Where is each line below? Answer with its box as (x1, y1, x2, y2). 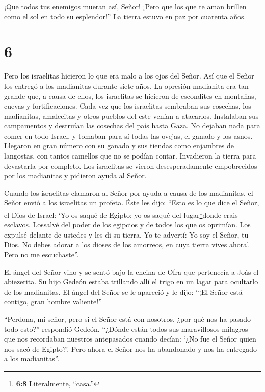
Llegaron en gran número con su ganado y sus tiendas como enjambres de (4, 140, 234, 151)
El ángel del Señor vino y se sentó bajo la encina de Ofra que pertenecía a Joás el (4, 266, 259, 277)
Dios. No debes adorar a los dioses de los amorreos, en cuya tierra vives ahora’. (4, 239, 250, 250)
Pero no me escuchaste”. (4, 249, 79, 260)
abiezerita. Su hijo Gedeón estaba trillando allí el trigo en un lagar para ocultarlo (4, 276, 258, 287)
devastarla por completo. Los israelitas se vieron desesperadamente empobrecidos (4, 160, 257, 171)
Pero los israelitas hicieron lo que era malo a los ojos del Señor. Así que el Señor (4, 70, 254, 81)
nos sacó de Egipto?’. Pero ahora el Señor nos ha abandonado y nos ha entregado (4, 343, 257, 354)
